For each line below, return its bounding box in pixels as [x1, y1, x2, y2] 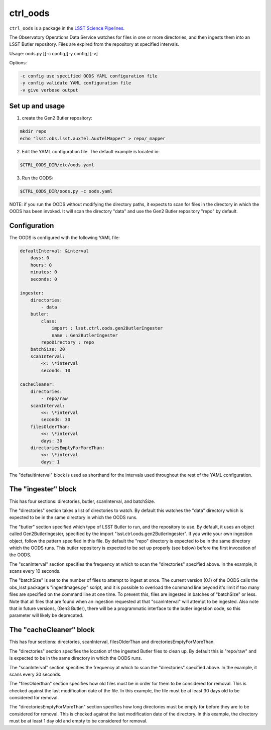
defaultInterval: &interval [20, 248, 89, 254]
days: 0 [30, 255, 50, 261]
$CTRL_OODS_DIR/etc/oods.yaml [20, 162, 94, 168]
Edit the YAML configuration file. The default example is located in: [22, 148, 160, 154]
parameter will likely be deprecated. [9, 612, 84, 618]
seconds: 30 [41, 417, 70, 423]
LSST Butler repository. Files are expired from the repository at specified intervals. [9, 41, 179, 47]
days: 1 [41, 459, 60, 465]
